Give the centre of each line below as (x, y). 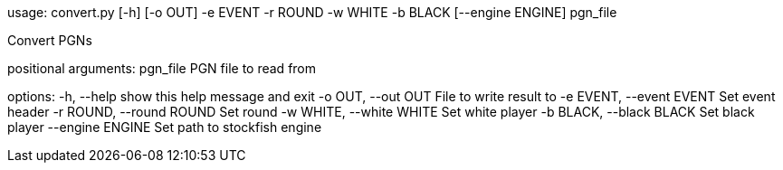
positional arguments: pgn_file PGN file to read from (162, 68)
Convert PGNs (50, 40)
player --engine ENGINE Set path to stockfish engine (165, 127)
